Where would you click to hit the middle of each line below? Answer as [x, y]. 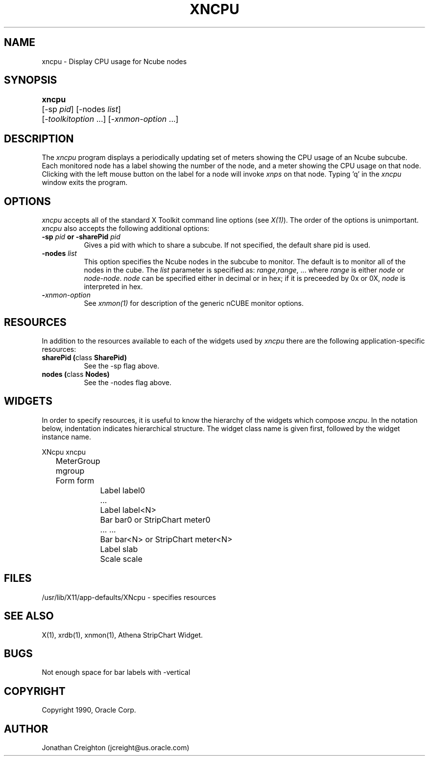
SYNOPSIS [31, 80]
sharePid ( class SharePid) [84, 357]
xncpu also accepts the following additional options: [126, 229]
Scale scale [121, 559]
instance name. [66, 437]
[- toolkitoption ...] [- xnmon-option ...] [110, 119]
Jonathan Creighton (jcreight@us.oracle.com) [116, 748]
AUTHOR [26, 729]
